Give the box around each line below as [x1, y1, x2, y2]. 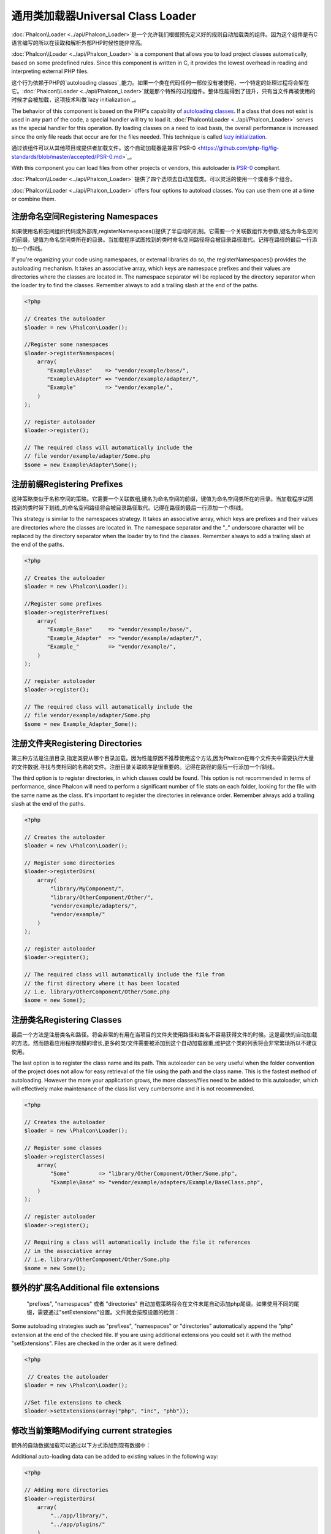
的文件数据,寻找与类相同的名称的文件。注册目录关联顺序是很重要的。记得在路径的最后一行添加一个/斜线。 [11, 763, 278, 770]
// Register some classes [24, 1144, 102, 1152]
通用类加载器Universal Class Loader [11, 9, 196, 23]
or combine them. [11, 195, 56, 202]
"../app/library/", [50, 1513, 108, 1519]
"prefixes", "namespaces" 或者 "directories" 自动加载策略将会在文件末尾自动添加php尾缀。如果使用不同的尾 [26, 1300, 300, 1307]
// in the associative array [24, 1247, 112, 1254]
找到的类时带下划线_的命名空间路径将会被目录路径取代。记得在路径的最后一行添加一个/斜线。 [11, 504, 247, 511]
